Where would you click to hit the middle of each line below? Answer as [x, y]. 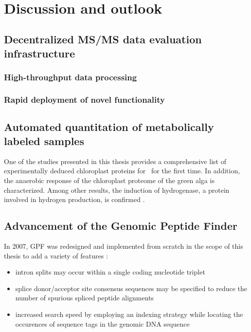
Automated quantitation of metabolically [109, 126]
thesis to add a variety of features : [56, 255]
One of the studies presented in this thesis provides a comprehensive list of [115, 161]
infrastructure [40, 53]
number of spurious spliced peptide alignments [85, 298]
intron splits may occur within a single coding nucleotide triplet [110, 272]
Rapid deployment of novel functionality [84, 100]
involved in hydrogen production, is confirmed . [74, 199]
